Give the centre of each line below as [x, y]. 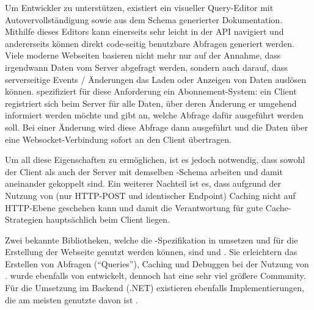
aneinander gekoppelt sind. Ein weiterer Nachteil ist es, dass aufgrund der [143, 183]
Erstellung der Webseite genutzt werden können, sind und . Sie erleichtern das [151, 252]
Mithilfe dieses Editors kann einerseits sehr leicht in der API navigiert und [144, 31]
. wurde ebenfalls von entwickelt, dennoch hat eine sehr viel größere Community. [155, 276]
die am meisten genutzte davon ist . [71, 299]
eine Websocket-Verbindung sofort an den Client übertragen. [118, 139]
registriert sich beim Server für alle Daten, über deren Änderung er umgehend [151, 103]
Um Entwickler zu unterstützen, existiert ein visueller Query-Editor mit [139, 7]
